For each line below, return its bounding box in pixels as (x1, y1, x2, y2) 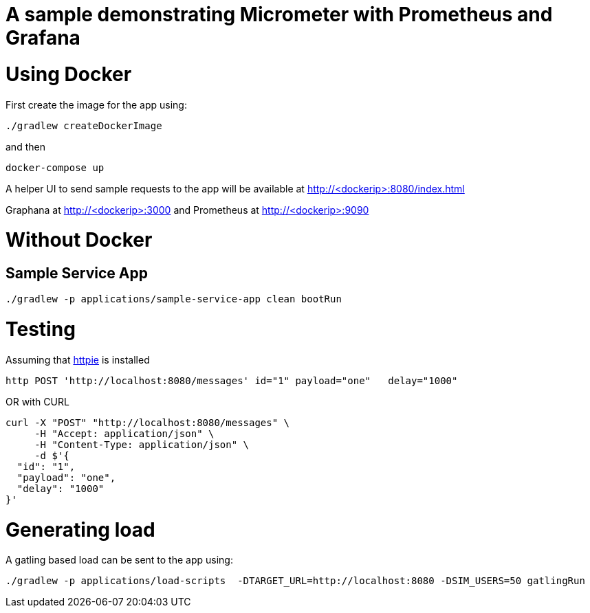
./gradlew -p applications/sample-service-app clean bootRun (6, 293, 342, 305)
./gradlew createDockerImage (6, 120, 162, 131)
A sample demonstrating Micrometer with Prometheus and (6, 3, 553, 26)
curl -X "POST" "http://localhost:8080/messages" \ (6, 416, 290, 428)
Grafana (6, 26, 80, 49)
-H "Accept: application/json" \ (34, 427, 215, 439)
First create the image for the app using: (6, 98, 187, 111)
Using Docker (6, 62, 132, 86)
